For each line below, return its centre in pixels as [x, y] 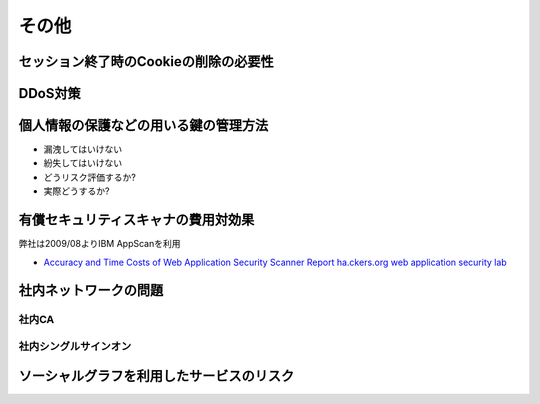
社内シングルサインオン [75, 346]
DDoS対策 [49, 93]
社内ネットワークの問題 [91, 290]
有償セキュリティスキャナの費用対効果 [136, 220]
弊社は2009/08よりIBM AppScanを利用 [99, 244]
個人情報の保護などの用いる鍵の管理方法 [143, 125]
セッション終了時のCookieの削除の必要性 [146, 61]
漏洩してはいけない [83, 149]
